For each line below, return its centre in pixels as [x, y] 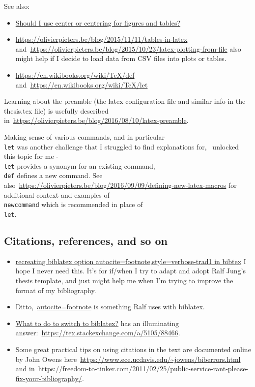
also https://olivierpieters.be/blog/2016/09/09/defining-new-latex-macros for [120, 185]
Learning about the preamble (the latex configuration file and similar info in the [125, 101]
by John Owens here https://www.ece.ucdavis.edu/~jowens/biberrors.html [128, 359]
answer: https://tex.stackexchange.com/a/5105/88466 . [98, 333]
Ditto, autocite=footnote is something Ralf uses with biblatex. [110, 307]
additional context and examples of [57, 194]
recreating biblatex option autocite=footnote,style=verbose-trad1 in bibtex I [131, 261]
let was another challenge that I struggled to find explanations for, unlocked [122, 146]
